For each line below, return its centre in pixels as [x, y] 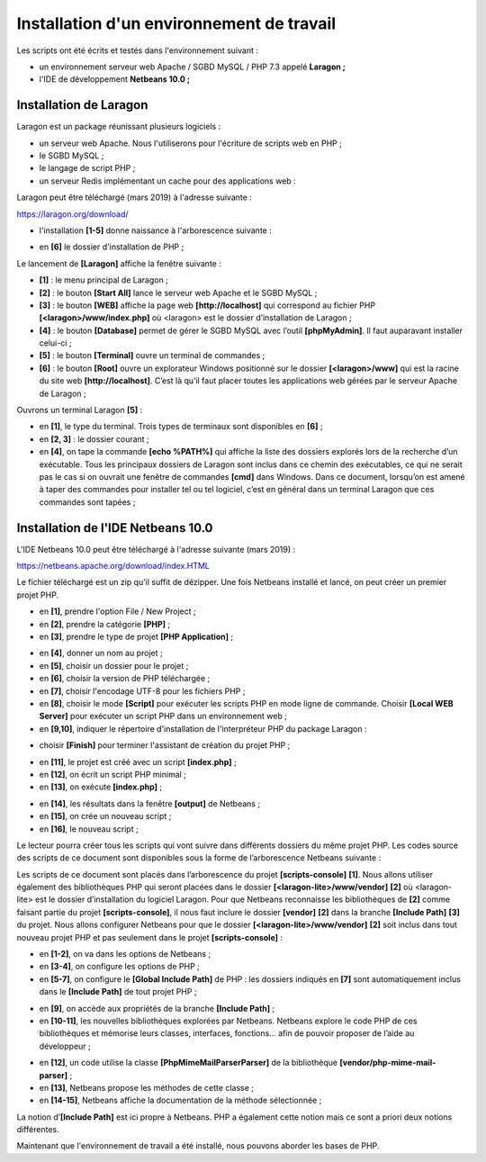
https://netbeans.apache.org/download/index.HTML [113, 566]
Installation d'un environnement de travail [176, 23]
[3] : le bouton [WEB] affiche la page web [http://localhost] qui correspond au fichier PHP [207, 305]
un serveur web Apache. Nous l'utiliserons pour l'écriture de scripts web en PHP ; [190, 143]
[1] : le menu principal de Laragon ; [103, 280]
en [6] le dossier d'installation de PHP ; [112, 247]
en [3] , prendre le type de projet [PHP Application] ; [136, 637]
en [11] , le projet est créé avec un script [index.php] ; [138, 761]
